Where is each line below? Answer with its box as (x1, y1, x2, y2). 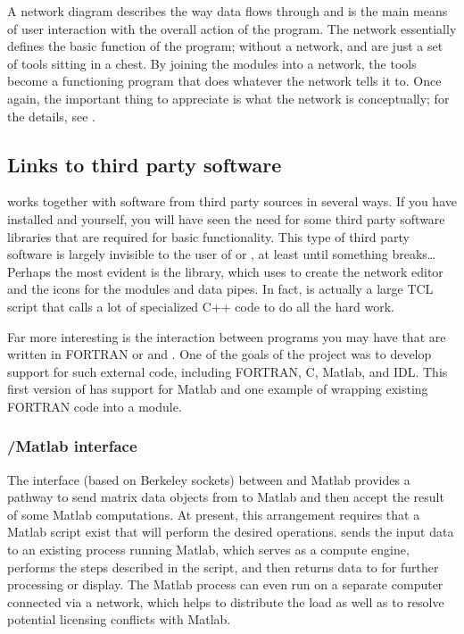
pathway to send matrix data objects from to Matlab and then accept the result (7, 488, 444, 506)
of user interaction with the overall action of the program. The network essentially (7, 19, 457, 38)
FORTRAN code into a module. (7, 396, 182, 415)
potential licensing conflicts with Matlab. (7, 610, 231, 629)
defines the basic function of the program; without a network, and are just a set (7, 37, 443, 55)
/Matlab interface (7, 435, 137, 457)
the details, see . (7, 106, 95, 125)
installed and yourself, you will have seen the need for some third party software (7, 209, 445, 228)
